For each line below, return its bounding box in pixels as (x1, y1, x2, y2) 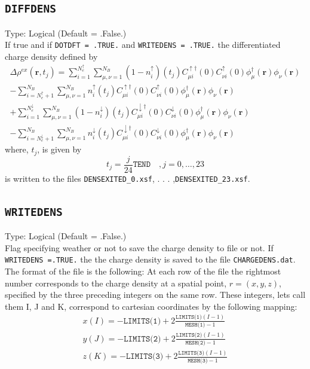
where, (5, 143, 29, 155)
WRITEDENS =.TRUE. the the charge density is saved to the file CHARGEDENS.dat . (5, 253, 296, 266)
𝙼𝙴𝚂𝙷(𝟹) (188, 357, 208, 364)
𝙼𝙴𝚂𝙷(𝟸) (185, 339, 205, 346)
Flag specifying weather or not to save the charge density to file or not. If (5, 241, 274, 254)
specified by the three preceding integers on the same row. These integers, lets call (5, 288, 306, 301)
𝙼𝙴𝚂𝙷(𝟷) (185, 322, 205, 328)
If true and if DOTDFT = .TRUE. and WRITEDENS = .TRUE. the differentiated (5, 38, 281, 51)
